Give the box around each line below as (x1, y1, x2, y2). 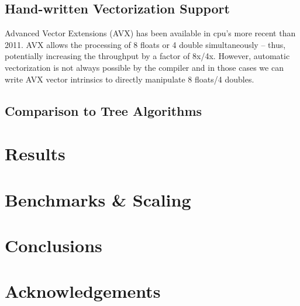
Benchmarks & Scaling (5, 187, 191, 211)
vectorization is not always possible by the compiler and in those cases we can (5, 61, 284, 73)
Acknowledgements (5, 279, 161, 303)
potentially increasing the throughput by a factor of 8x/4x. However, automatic (5, 50, 290, 62)
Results (5, 142, 65, 166)
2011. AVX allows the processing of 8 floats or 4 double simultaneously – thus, (5, 38, 286, 50)
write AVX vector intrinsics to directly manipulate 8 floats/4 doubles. (5, 73, 254, 85)
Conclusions (5, 233, 102, 257)
